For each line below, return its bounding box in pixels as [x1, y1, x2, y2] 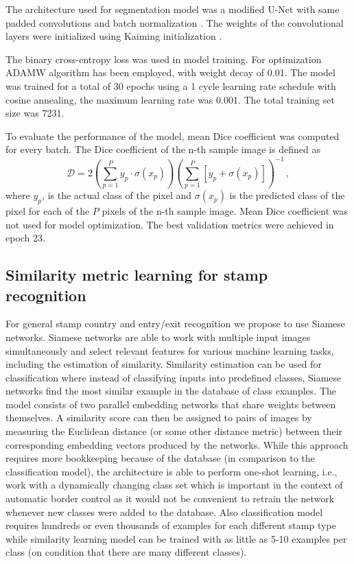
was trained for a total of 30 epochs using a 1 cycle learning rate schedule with [5, 78, 336, 93]
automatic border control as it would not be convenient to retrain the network [5, 491, 335, 506]
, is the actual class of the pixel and [42, 188, 192, 202]
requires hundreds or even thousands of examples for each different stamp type [5, 518, 336, 532]
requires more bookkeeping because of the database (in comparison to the [5, 451, 315, 465]
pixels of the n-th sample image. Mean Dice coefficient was [102, 203, 348, 218]
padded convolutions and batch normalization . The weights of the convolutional [5, 15, 344, 30]
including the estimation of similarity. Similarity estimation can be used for [5, 357, 322, 371]
